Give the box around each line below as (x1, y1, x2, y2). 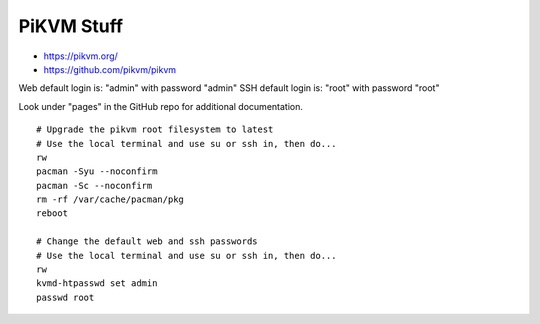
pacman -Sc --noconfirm (36, 180, 153, 191)
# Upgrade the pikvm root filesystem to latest (36, 124, 274, 135)
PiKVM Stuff (18, 15, 124, 37)
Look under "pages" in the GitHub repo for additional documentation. (18, 100, 304, 112)
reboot (36, 208, 69, 219)
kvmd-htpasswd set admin (36, 278, 158, 289)
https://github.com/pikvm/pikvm (43, 63, 177, 75)
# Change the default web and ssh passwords (36, 236, 259, 247)
